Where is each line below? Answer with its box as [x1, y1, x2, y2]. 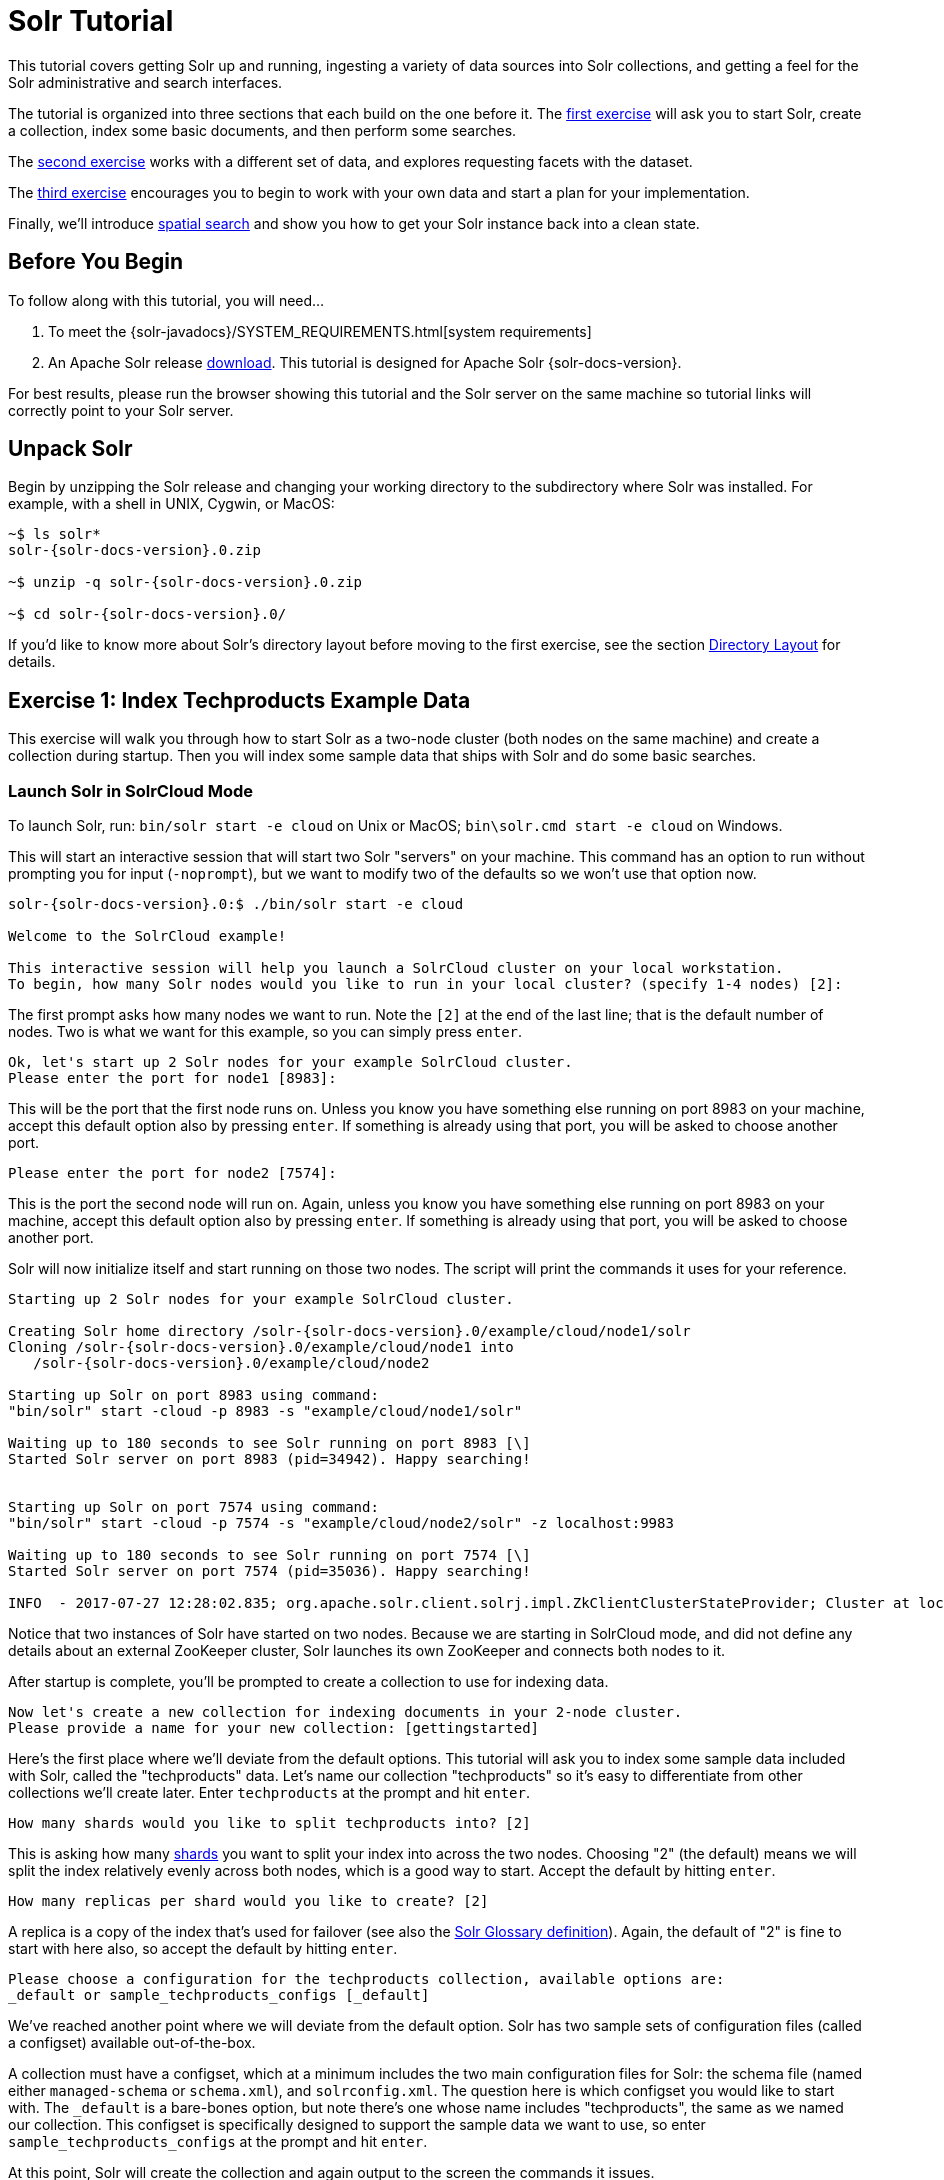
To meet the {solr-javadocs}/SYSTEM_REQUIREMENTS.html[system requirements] [48, 322, 592, 340]
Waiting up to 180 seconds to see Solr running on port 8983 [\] [8, 1435, 531, 1452]
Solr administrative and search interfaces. [8, 73, 283, 91]
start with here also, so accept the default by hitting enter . [8, 1940, 398, 1958]
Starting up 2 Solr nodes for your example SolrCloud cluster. [8, 1291, 514, 1308]
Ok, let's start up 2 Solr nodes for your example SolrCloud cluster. [8, 1054, 573, 1071]
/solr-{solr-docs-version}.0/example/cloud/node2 [33, 1355, 430, 1372]
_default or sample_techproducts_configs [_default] [8, 1987, 430, 2004]
